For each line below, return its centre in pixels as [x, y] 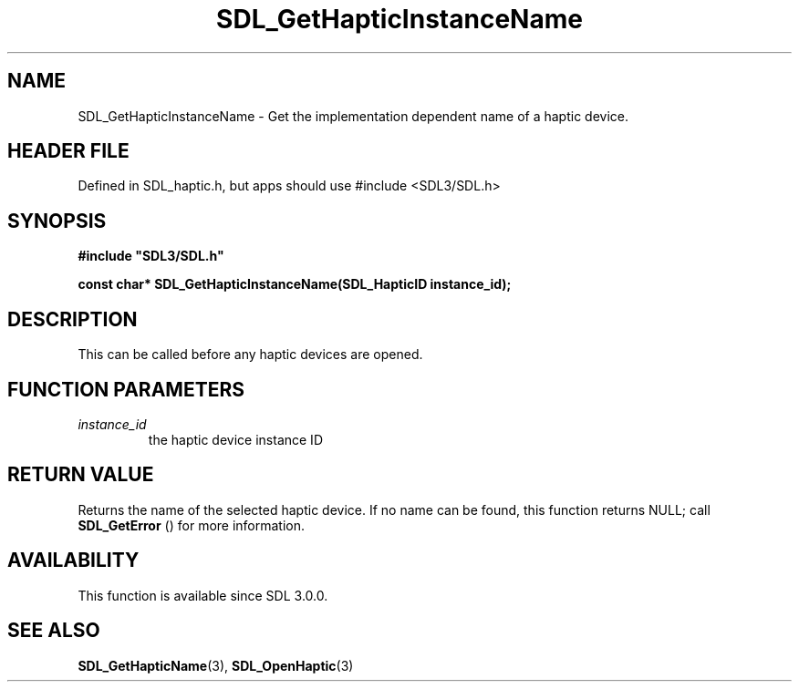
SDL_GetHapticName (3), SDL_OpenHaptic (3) [216, 665]
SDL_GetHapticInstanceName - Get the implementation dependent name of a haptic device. [353, 116]
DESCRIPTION [73, 319]
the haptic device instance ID [235, 439]
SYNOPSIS [57, 221]
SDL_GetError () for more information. [192, 525]
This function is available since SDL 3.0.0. [203, 595]
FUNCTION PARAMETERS [126, 389]
